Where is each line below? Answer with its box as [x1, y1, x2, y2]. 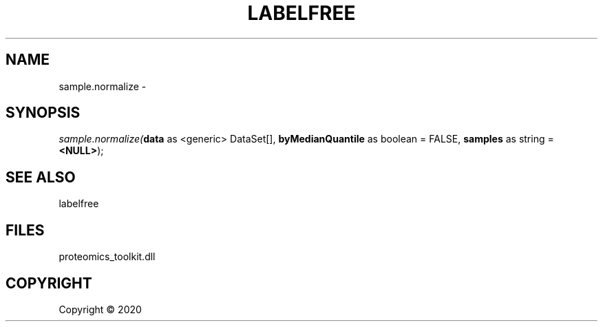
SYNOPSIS [6, 104, 81, 122]
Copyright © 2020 [59, 303, 142, 315]
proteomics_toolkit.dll [59, 251, 156, 263]
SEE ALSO [6, 168, 76, 186]
